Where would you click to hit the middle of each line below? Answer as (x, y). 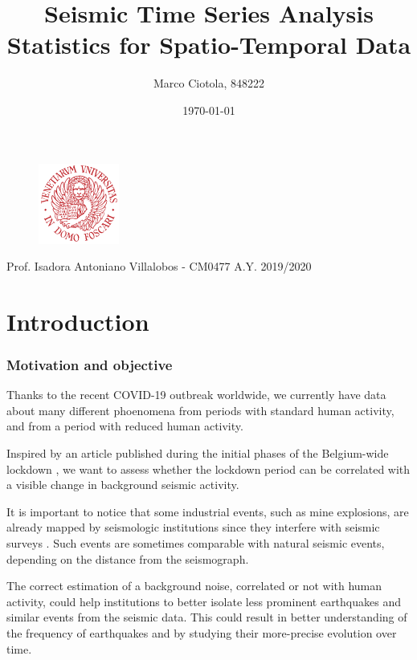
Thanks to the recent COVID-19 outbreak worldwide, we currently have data (196, 395)
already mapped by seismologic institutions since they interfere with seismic (193, 527)
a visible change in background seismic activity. (123, 485)
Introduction (78, 321)
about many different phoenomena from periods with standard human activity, (200, 410)
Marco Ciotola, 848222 (209, 83)
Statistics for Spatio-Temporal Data (209, 45)
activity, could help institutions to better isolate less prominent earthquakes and (204, 601)
